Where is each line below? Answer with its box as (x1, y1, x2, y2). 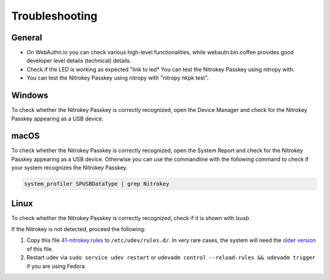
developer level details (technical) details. (26, 57, 131, 64)
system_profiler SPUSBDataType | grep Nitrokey (24, 180, 169, 188)
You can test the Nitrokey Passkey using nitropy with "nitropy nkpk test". (26, 74, 209, 82)
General (11, 32, 43, 43)
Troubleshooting (11, 9, 98, 23)
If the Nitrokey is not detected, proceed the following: (11, 226, 146, 233)
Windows (11, 90, 48, 101)
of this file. (26, 245, 54, 252)
